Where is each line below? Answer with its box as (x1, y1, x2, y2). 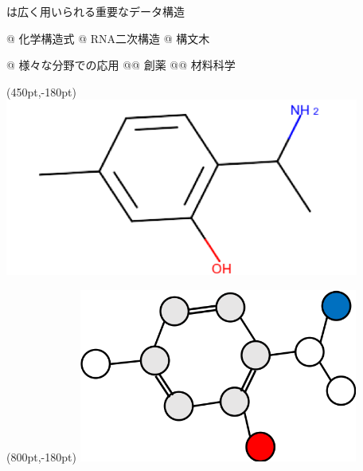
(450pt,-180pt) (6, 83, 76, 100)
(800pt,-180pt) (6, 449, 76, 465)
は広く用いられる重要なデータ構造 (6, 3, 185, 19)
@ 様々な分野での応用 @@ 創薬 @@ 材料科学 (6, 57, 236, 73)
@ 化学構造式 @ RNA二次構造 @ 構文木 (6, 29, 210, 46)
